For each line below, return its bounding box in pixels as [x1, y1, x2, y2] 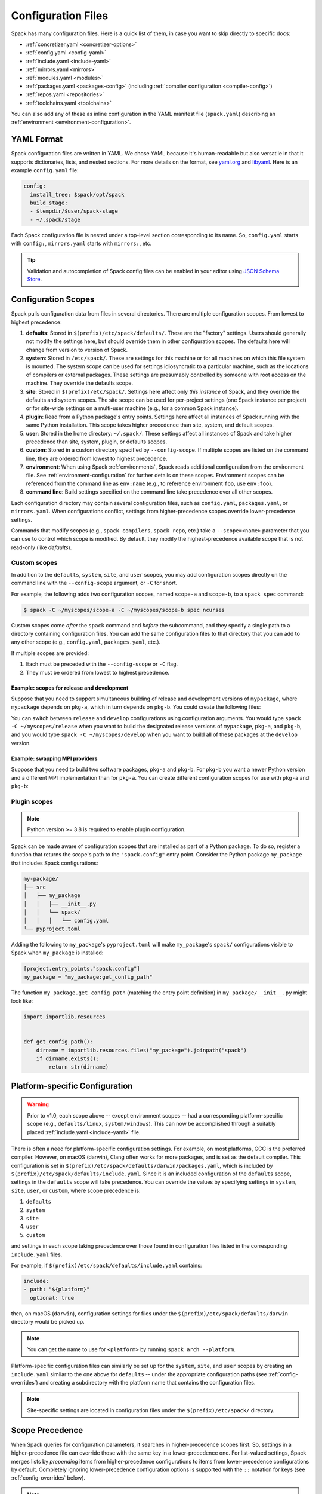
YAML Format [11, 134, 63, 145]
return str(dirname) [48, 1064, 109, 1070]
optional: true [30, 1294, 75, 1301]
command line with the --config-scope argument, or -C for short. [11, 580, 178, 587]
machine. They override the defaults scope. [26, 379, 134, 387]
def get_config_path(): [23, 1039, 94, 1045]
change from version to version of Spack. [26, 346, 128, 353]
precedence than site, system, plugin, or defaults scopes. [26, 438, 168, 445]
